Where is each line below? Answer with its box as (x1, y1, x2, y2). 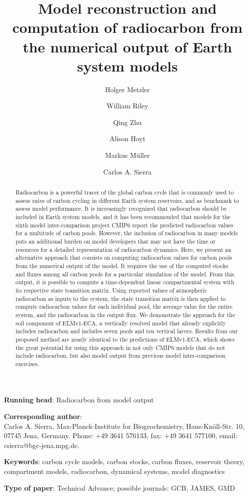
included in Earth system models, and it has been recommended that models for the (15, 213, 231, 221)
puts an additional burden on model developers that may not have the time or (15, 237, 216, 245)
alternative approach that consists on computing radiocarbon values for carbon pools (15, 253, 232, 262)
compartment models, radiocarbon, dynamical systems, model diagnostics (4, 466, 225, 476)
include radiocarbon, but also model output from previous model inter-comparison (15, 351, 225, 360)
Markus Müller (105, 150, 150, 160)
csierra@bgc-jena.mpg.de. (4, 440, 79, 450)
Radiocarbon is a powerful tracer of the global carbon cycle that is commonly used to (15, 188, 234, 197)
